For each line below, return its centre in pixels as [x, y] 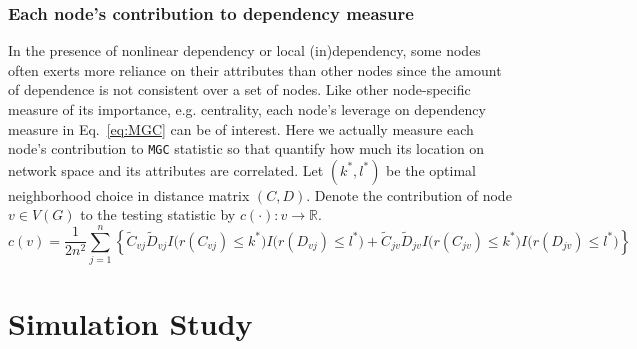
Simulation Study [130, 323]
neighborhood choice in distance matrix [129, 194]
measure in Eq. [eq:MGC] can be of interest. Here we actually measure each [241, 128]
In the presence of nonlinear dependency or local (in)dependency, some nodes [244, 50]
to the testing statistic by [158, 214]
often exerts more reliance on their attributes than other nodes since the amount [255, 69]
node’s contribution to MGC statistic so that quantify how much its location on [246, 148]
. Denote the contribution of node [409, 194]
